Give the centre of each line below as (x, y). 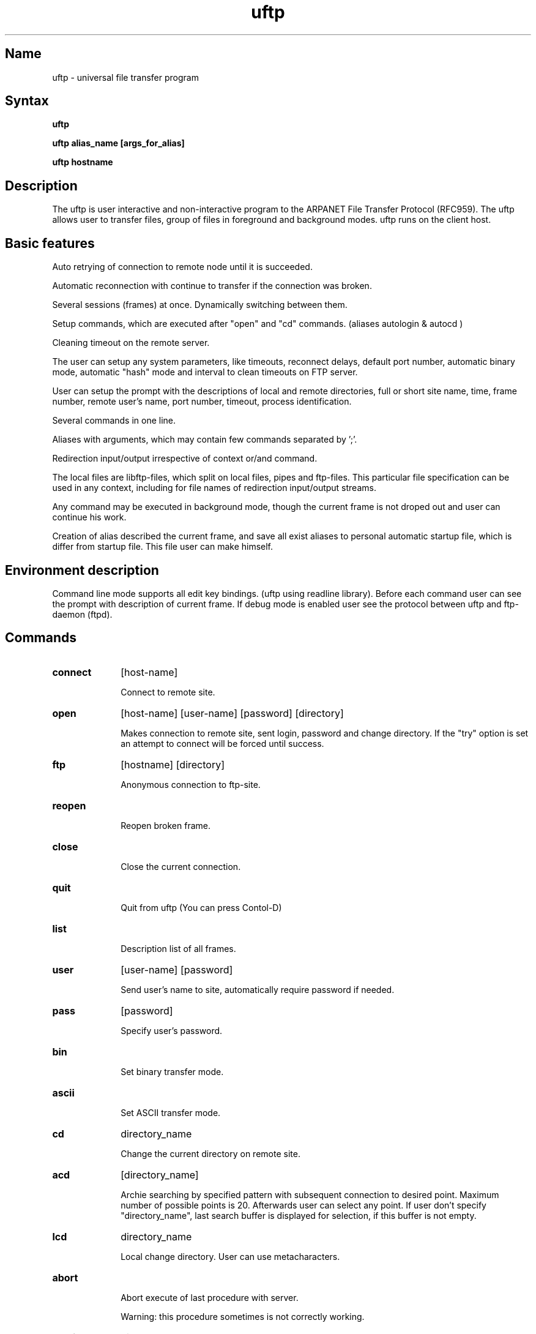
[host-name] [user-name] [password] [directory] (232, 713)
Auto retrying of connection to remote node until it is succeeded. (182, 267)
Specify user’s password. (172, 1030)
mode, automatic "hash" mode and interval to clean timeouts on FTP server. (205, 372)
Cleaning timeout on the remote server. (131, 343)
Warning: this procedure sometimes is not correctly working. (243, 1316)
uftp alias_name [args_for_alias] (118, 143)
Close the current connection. (181, 866)
